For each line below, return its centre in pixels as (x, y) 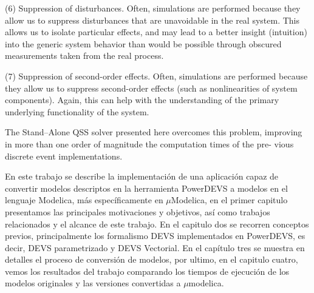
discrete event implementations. (64, 156)
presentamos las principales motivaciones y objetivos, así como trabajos (138, 211)
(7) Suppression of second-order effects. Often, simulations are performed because (156, 76)
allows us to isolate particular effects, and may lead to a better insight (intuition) (156, 32)
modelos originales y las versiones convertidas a (93, 283)
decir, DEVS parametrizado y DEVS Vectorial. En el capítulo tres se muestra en (155, 247)
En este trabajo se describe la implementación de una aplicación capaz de (142, 176)
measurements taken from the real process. (84, 56)
